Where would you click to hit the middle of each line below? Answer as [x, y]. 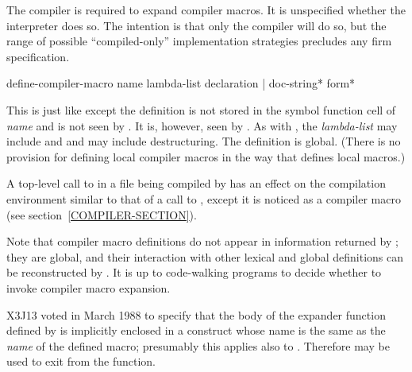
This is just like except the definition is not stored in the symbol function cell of [201, 109]
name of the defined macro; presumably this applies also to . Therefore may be [198, 345]
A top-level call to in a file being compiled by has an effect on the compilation [196, 183]
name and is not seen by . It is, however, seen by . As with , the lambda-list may [202, 125]
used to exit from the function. [81, 361]
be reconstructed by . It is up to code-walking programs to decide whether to [194, 272]
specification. [38, 56]
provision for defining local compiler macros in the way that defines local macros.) [206, 156]
